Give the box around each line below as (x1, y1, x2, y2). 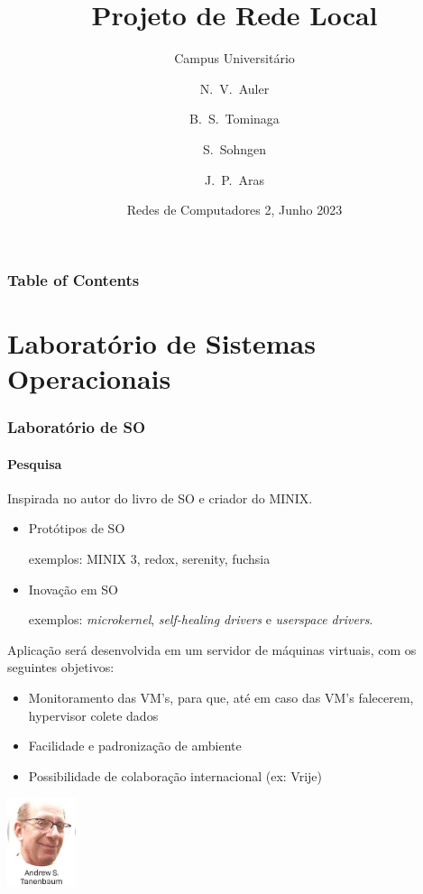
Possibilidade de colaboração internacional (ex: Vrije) (28, 766, 323, 785)
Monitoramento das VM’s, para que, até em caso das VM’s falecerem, (28, 687, 414, 706)
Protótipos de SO (28, 519, 125, 538)
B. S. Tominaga (189, 109, 280, 128)
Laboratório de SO (7, 416, 146, 438)
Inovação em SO (28, 579, 118, 598)
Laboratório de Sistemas (7, 324, 316, 361)
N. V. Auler (199, 78, 270, 97)
